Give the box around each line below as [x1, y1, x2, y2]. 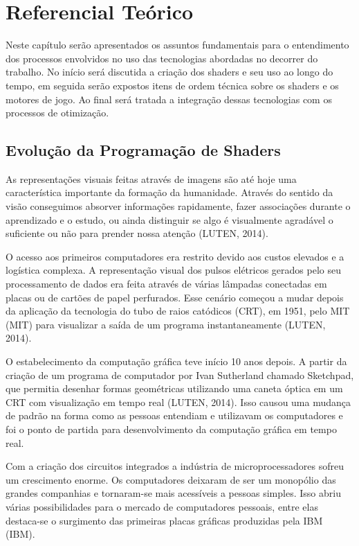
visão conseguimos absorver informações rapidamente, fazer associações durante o [6, 199, 351, 213]
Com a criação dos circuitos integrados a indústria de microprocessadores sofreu [6, 459, 344, 473]
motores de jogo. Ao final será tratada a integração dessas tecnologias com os [6, 91, 332, 106]
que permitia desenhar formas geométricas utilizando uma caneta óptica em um [6, 381, 343, 396]
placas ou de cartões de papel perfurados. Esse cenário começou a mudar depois [6, 290, 344, 304]
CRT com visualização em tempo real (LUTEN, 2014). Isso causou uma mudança [6, 394, 351, 409]
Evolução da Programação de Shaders [6, 139, 281, 161]
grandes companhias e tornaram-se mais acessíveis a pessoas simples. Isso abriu [6, 486, 341, 500]
